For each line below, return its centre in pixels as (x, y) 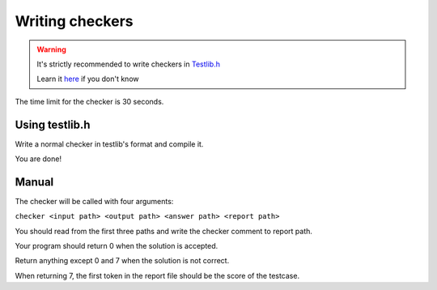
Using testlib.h (53, 124)
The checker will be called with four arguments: (94, 201)
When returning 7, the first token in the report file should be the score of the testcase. (157, 275)
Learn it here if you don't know (88, 79)
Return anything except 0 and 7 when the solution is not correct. (122, 261)
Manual (34, 182)
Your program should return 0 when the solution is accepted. (117, 246)
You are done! (38, 159)
